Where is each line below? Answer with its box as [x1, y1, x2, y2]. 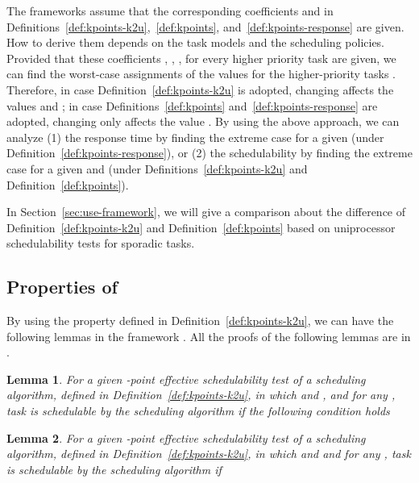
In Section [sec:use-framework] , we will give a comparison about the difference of [6, 203, 406, 220]
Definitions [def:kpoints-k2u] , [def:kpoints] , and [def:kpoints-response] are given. [6, 18, 404, 35]
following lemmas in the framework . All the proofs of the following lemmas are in [6, 327, 411, 344]
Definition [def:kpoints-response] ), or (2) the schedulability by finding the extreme [6, 144, 413, 161]
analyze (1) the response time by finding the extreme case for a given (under [6, 128, 384, 145]
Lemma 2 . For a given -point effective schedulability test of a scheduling [6, 429, 366, 446]
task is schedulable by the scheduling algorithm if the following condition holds [6, 402, 390, 419]
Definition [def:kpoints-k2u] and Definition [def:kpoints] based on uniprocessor [6, 219, 396, 235]
